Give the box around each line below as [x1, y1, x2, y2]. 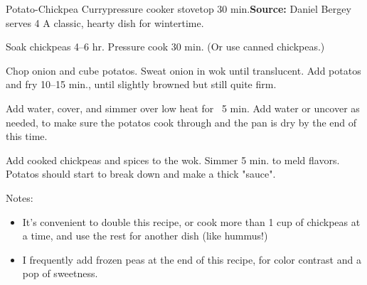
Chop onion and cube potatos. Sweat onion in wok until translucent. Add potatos [6, 63, 361, 77]
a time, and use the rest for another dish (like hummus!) [22, 228, 268, 243]
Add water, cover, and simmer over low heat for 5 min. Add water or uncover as [6, 100, 360, 115]
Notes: [6, 190, 33, 205]
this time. [6, 129, 48, 144]
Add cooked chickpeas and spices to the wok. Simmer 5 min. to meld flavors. [6, 152, 340, 167]
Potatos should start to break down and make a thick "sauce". [6, 166, 276, 181]
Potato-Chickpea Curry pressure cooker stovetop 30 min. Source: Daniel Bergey [6, 1, 351, 16]
